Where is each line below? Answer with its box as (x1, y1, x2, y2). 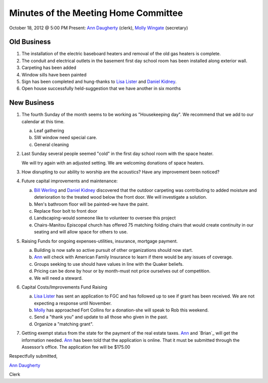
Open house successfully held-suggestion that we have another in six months (21, 85, 181, 91)
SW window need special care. (34, 135, 97, 141)
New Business (9, 98, 55, 107)
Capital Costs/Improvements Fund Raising (21, 284, 108, 290)
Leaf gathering (34, 128, 65, 134)
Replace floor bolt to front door (34, 208, 98, 214)
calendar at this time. (21, 118, 65, 124)
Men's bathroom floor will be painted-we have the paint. (34, 201, 149, 207)
